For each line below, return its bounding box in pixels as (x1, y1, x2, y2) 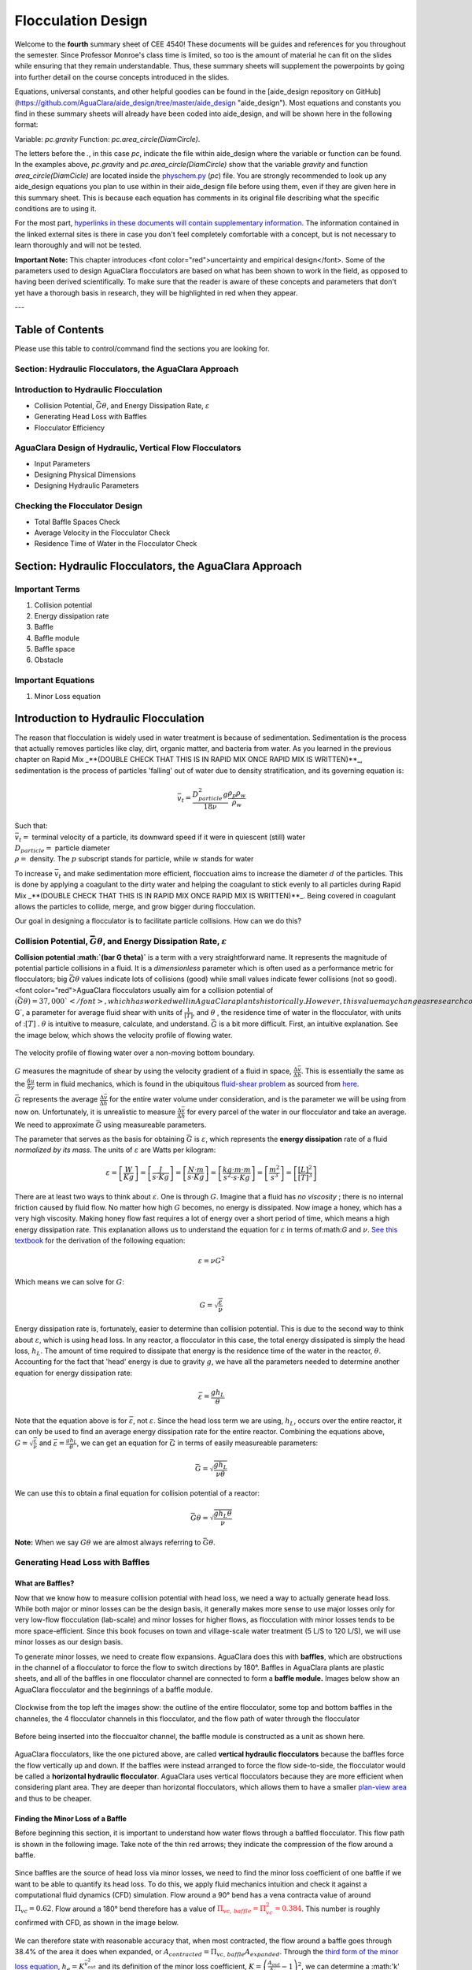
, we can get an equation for (76, 1438, 168, 1448)
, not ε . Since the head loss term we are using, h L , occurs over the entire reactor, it (132, 1415, 402, 1427)
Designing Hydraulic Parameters (34, 481, 139, 490)
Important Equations (14, 675, 95, 686)
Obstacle (34, 655, 64, 665)
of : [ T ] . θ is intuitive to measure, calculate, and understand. (14, 1019, 210, 1028)
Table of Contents (14, 323, 105, 336)
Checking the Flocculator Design (14, 500, 143, 511)
